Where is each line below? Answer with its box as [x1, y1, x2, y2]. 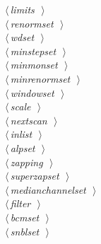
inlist [10, 127, 32, 141]
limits [10, 2, 35, 16]
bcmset [10, 209, 40, 224]
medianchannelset [10, 182, 86, 197]
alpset [10, 140, 35, 155]
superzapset [10, 168, 59, 183]
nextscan [10, 112, 47, 127]
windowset [10, 85, 54, 100]
